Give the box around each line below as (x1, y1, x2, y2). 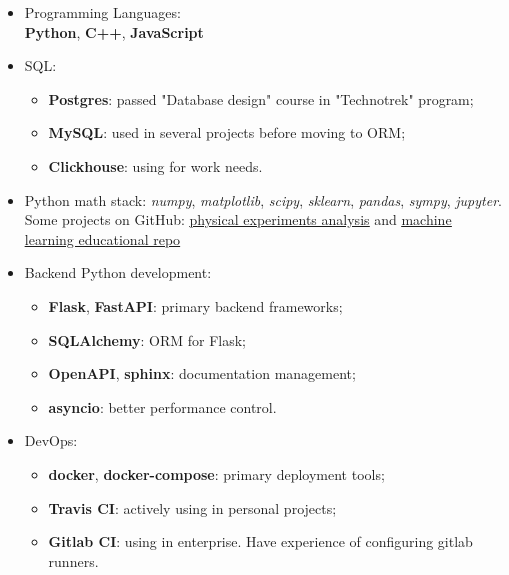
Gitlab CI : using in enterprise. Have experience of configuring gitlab (48, 531, 473, 552)
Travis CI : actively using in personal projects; (48, 497, 337, 518)
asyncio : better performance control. (48, 396, 277, 417)
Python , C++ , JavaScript (24, 21, 204, 42)
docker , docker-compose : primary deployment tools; (48, 463, 385, 484)
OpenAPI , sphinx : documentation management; (48, 363, 356, 384)
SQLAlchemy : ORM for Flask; (48, 329, 246, 350)
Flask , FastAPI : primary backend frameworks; (48, 295, 343, 316)
